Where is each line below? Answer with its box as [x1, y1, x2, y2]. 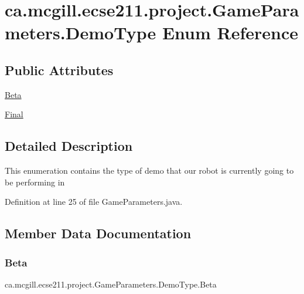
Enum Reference [162, 21, 299, 45]
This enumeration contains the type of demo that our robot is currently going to [5, 164, 294, 177]
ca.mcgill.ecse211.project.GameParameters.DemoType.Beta [5, 278, 217, 290]
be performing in [5, 175, 65, 188]
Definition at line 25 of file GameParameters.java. [5, 195, 183, 208]
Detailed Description [5, 137, 133, 155]
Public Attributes [5, 60, 114, 79]
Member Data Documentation [5, 224, 192, 242]
